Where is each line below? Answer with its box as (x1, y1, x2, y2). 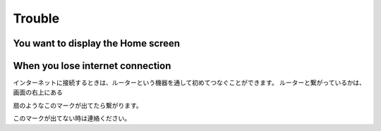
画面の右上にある (13, 88, 63, 96)
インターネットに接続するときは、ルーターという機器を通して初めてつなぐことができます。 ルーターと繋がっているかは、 (13, 78, 366, 87)
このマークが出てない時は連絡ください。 (13, 114, 131, 123)
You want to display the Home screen (13, 37, 180, 49)
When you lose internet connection (13, 60, 171, 72)
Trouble (13, 11, 60, 26)
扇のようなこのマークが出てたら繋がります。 (13, 101, 143, 109)
